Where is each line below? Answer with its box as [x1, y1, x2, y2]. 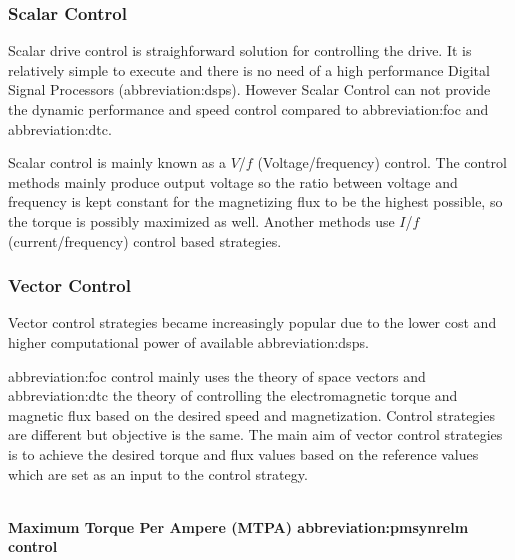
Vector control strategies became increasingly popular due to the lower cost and [8, 312, 497, 333]
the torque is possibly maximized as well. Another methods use [8, 210, 395, 231]
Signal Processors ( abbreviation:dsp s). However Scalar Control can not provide [8, 79, 491, 100]
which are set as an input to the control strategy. [8, 463, 308, 484]
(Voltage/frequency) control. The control [257, 152, 507, 173]
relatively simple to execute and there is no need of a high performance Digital [8, 59, 490, 80]
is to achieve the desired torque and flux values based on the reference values [8, 443, 479, 464]
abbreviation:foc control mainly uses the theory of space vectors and [8, 365, 426, 386]
